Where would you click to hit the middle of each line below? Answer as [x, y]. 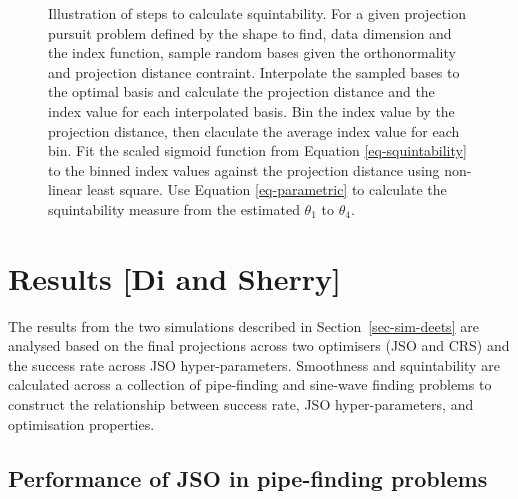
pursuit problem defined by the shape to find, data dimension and [250, 32]
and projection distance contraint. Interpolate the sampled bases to [254, 71]
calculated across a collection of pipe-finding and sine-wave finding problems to [250, 384]
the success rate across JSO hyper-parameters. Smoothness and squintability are [254, 364]
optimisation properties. [81, 423]
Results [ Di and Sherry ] [174, 277]
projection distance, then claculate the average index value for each [254, 130]
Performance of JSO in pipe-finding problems [248, 477]
